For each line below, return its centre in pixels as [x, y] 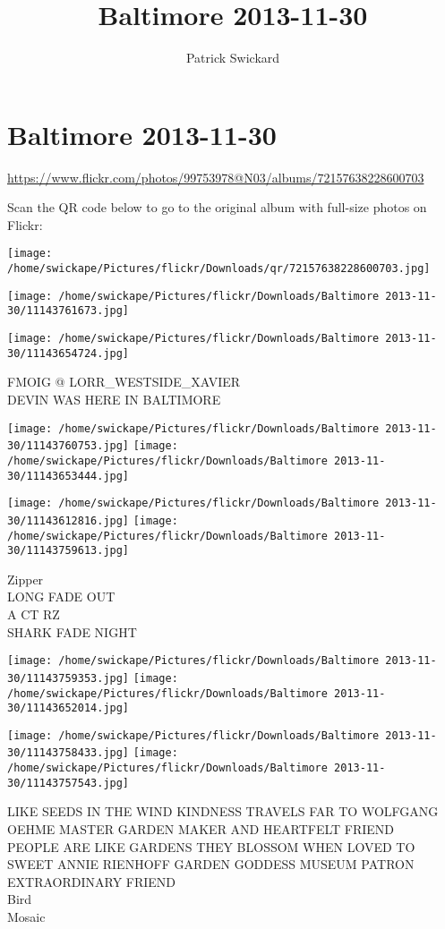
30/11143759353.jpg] [68, 678]
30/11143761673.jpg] [68, 311]
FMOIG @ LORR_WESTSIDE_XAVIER [124, 382]
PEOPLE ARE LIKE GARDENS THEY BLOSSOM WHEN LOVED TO [211, 846]
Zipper [26, 579]
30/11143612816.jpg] [68, 520]
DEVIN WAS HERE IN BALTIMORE [114, 399]
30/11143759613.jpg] [68, 551]
